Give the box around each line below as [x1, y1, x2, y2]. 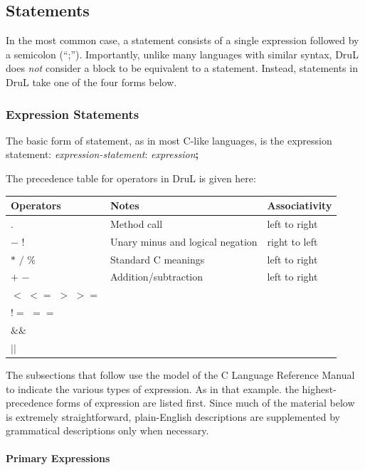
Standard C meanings [110, 251, 205, 266]
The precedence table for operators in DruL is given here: [6, 170, 256, 185]
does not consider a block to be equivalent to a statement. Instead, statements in [6, 61, 358, 75]
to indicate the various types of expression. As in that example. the [6, 381, 299, 396]
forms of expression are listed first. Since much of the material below [55, 395, 355, 410]
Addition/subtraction [110, 269, 203, 284]
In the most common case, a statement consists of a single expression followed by [6, 33, 359, 48]
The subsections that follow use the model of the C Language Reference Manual [6, 367, 355, 382]
